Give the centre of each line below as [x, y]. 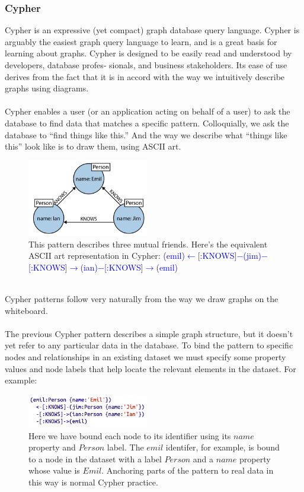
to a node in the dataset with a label [95, 458]
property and [52, 447]
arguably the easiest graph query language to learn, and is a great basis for [141, 41]
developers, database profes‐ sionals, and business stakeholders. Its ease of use [146, 65]
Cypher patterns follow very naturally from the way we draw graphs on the [142, 299]
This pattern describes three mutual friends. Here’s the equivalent [148, 244]
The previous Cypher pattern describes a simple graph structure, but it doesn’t [149, 333]
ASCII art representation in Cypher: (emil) [107, 255]
